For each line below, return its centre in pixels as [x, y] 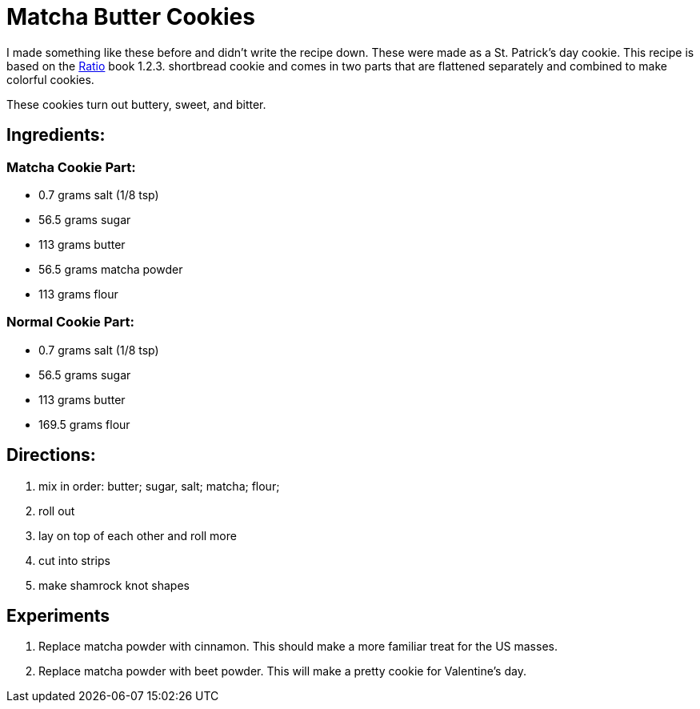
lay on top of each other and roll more [138, 535]
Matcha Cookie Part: [71, 167]
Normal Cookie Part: [71, 322]
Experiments [58, 615]
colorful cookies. [50, 79]
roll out [57, 511]
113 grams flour [78, 294]
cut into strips [74, 560]
